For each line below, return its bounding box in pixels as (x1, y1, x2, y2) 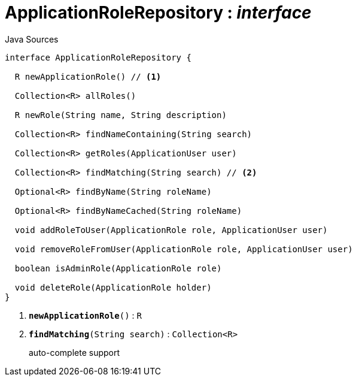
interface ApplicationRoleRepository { (5, 52, 191, 62)
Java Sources (5, 34, 59, 44)
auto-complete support (29, 347, 120, 358)
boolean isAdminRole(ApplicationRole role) (14, 263, 222, 273)
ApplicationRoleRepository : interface (5, 2, 312, 23)
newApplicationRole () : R (29, 310, 142, 320)
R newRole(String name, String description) (14, 110, 227, 120)
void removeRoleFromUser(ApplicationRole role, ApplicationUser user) (14, 244, 353, 254)
